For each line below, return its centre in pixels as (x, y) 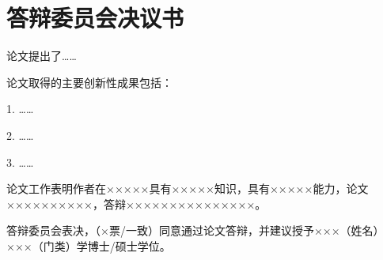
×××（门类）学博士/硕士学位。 (89, 245)
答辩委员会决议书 (95, 18)
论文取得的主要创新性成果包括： (89, 82)
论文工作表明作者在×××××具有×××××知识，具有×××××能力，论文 (188, 188)
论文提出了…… (42, 56)
